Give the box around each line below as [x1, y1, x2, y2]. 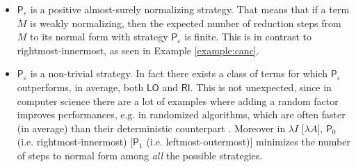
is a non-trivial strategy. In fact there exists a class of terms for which [30, 66, 328, 81]
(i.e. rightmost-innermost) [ [17, 134, 133, 149]
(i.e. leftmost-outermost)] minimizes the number [146, 134, 350, 149]
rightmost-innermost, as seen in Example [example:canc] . [17, 42, 259, 57]
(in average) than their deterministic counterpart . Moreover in [17, 120, 286, 135]
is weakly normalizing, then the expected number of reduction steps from [30, 15, 341, 30]
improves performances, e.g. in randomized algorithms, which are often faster [17, 107, 346, 122]
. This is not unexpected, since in [190, 79, 332, 94]
